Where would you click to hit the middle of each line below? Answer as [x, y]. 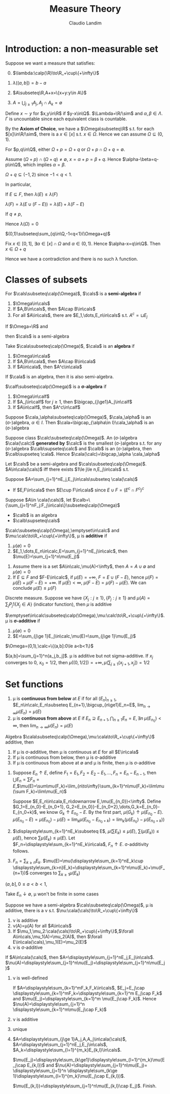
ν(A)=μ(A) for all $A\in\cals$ [42, 925]
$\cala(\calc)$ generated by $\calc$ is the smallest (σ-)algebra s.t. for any [83, 443]
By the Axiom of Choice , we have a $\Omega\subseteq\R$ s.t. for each [80, 129]
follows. [21, 851]
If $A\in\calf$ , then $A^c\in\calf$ [46, 407]
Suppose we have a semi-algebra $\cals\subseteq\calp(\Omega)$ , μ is [79, 905]
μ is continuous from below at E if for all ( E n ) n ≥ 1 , [64, 699]
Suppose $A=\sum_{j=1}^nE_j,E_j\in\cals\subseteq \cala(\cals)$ [72, 479]
